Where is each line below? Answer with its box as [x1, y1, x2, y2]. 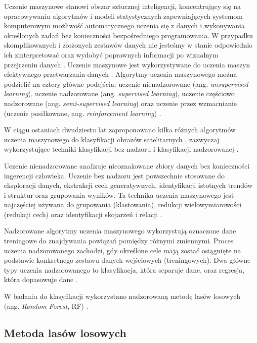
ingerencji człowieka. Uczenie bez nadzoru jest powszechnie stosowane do [4, 170, 225, 180]
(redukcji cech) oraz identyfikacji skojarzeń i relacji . [4, 209, 162, 219]
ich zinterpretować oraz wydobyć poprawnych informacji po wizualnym [4, 49, 218, 59]
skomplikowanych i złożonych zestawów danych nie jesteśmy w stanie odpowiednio [4, 40, 253, 50]
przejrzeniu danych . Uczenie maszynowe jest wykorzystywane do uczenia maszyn [4, 59, 250, 69]
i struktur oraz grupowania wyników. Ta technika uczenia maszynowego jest [4, 189, 234, 200]
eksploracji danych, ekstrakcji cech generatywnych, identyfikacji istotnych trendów [4, 180, 253, 190]
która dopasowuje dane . [4, 274, 78, 285]
